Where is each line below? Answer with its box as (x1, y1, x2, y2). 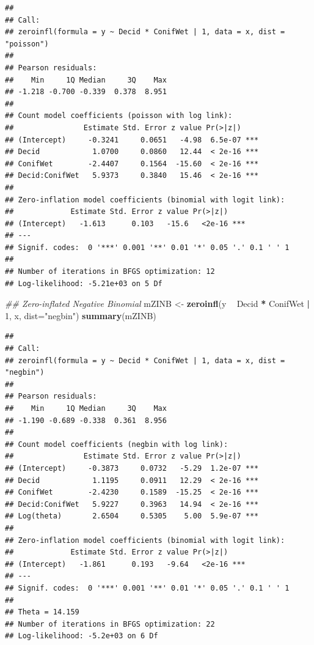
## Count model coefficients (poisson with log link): (5, 111, 233, 120)
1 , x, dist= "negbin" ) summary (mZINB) (5, 309, 156, 322)
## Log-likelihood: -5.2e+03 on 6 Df (5, 632, 158, 641)
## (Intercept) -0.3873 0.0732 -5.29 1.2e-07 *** (5, 463, 259, 473)
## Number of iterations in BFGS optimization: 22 (5, 619, 215, 628)
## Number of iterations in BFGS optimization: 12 (5, 267, 215, 276)
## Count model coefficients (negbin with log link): (5, 440, 228, 449)
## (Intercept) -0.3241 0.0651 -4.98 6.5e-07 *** (5, 135, 259, 144)
